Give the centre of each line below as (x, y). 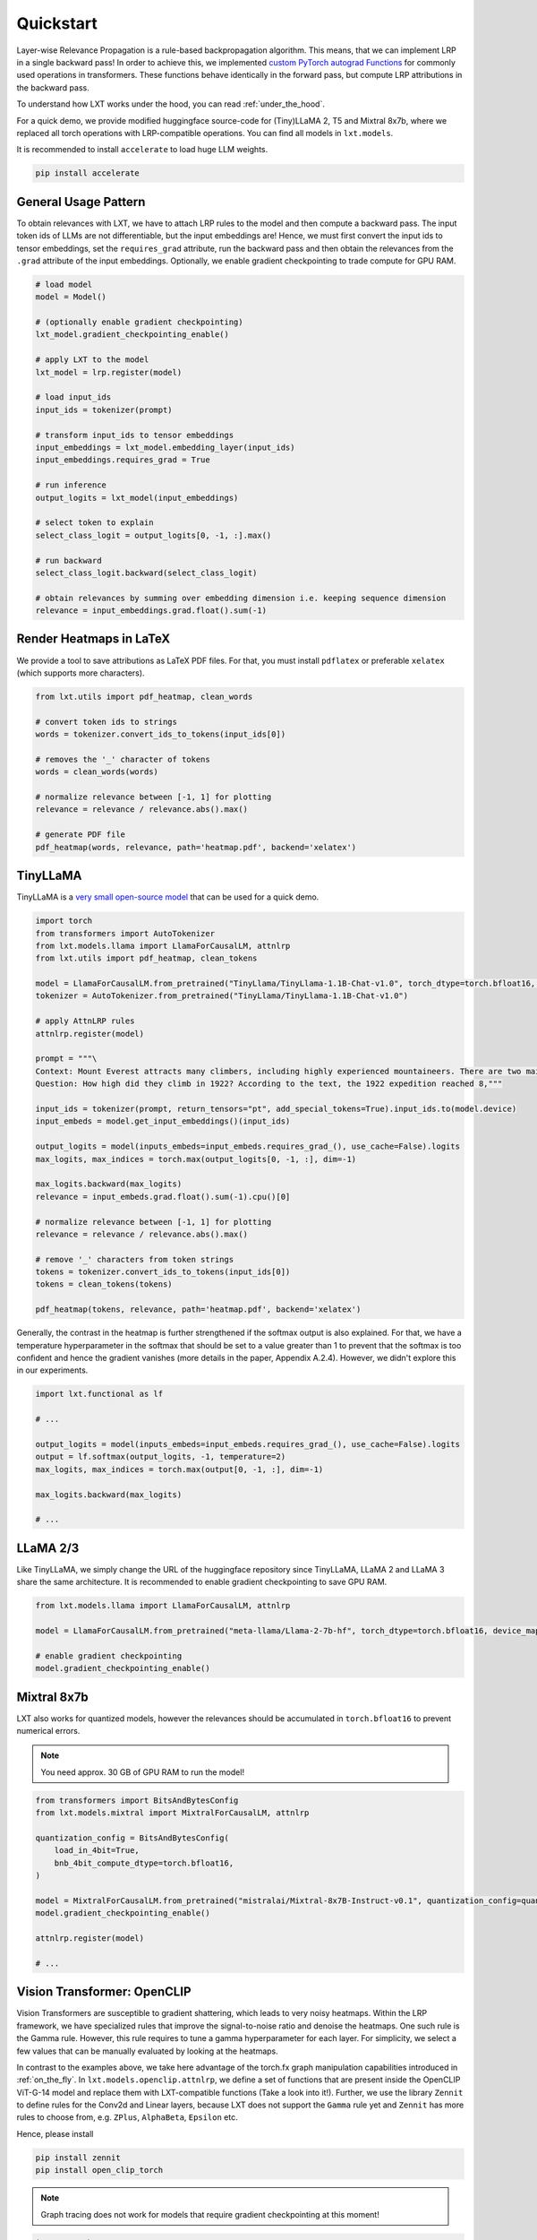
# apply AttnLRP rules (85, 1021)
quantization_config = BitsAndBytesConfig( (132, 1838)
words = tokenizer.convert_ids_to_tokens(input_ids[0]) (161, 734)
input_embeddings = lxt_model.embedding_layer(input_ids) (165, 448)
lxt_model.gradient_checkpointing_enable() (132, 335)
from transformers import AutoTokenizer (125, 933)
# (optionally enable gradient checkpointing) (139, 322)
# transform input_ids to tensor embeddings (135, 435)
